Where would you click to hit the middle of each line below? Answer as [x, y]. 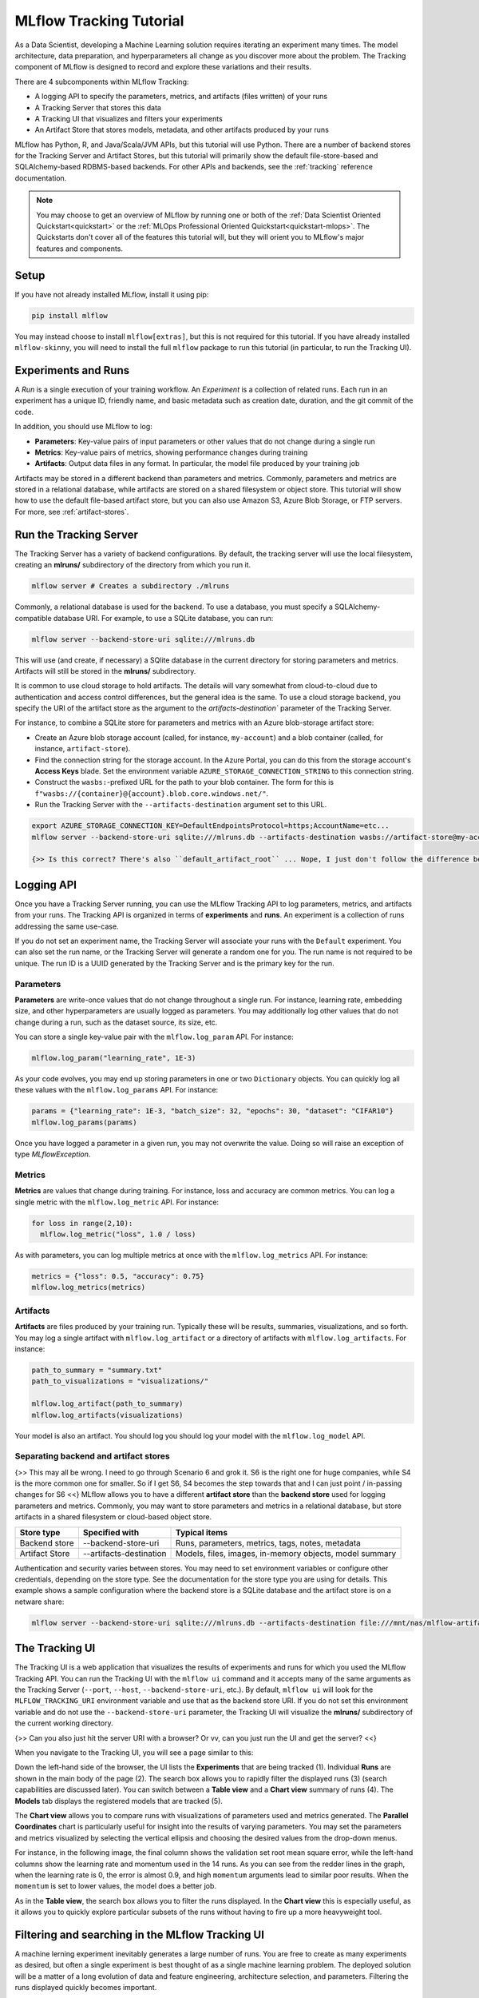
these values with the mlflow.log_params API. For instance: [117, 1090]
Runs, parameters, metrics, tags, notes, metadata [268, 1542]
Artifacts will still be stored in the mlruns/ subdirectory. [105, 671]
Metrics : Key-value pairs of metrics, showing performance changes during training [171, 452]
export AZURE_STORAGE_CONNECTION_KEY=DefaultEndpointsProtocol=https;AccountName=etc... [211, 826]
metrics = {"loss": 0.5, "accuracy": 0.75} [118, 1276]
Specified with [111, 1532]
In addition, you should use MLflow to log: [84, 427]
